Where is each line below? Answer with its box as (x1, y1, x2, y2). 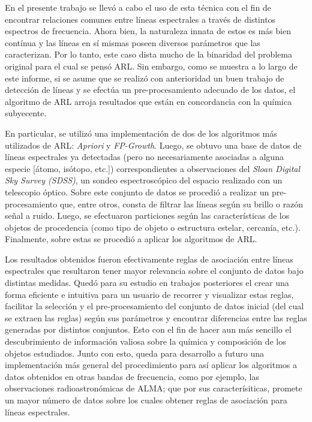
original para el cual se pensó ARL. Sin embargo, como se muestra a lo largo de (5, 59, 298, 72)
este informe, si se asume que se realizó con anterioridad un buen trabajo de (5, 71, 284, 84)
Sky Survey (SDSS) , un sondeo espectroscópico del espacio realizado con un (5, 174, 283, 186)
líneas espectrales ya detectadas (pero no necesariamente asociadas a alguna (5, 150, 284, 163)
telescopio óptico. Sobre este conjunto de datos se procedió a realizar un (5, 185, 269, 198)
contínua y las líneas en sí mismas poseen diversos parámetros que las (5, 36, 260, 49)
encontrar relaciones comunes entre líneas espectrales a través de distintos (5, 13, 276, 25)
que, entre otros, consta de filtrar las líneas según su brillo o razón (59, 197, 304, 210)
